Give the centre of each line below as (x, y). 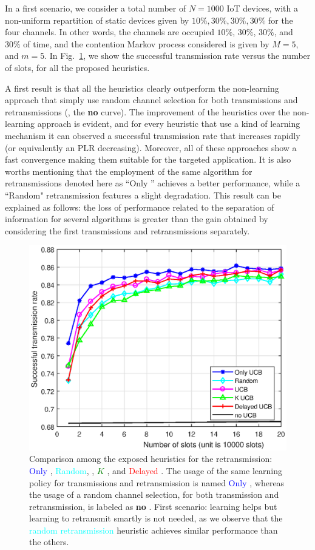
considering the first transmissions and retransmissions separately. (127, 230)
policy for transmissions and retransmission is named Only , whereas (157, 482)
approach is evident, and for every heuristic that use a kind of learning (169, 124)
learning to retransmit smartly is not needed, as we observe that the (156, 518)
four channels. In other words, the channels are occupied (110, 32)
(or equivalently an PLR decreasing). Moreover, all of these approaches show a (151, 147)
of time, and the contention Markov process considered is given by (146, 43)
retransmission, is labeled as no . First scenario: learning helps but (153, 506)
